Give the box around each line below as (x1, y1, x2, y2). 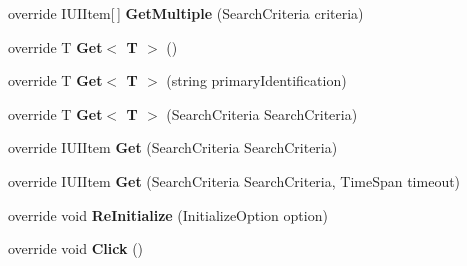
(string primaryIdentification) (166, 70, 347, 91)
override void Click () (8, 238, 144, 259)
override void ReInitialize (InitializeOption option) (8, 204, 328, 225)
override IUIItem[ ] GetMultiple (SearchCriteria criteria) (8, 3, 364, 23)
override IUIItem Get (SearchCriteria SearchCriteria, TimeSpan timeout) (8, 170, 461, 191)
